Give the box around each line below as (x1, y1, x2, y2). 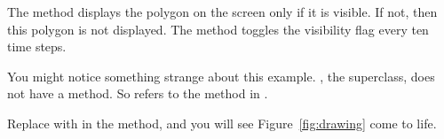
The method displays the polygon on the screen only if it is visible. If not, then (7, 3, 438, 20)
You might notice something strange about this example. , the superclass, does (7, 66, 435, 85)
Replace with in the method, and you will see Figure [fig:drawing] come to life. (7, 113, 437, 132)
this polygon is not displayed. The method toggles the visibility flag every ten (7, 19, 429, 38)
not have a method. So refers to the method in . (7, 84, 268, 103)
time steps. (7, 37, 67, 56)
